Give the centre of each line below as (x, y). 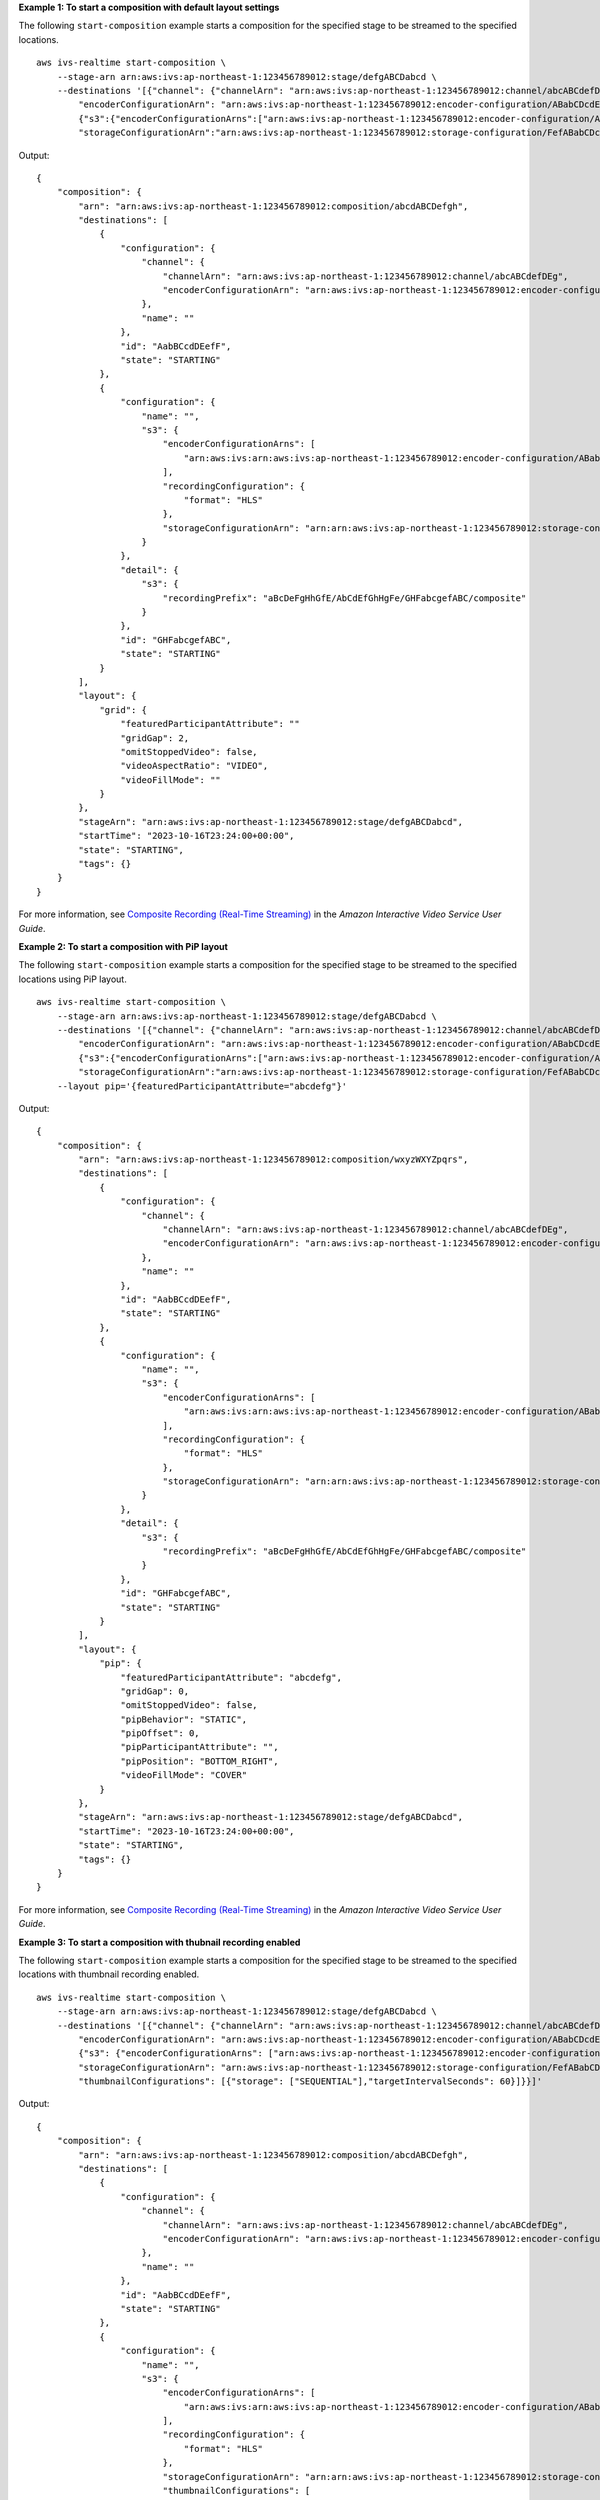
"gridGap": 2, (155, 738)
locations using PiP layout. (72, 979)
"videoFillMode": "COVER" (184, 1775)
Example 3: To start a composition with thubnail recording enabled (159, 1942)
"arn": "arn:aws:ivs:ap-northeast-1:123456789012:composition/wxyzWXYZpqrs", (273, 1159)
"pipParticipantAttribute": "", (199, 1747)
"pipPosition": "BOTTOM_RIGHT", (199, 1761)
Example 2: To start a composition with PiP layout (123, 946)
